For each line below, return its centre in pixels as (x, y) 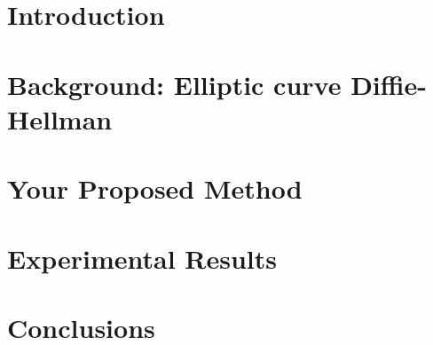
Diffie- (389, 84)
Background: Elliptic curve (174, 84)
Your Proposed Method (155, 188)
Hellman (60, 118)
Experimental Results (142, 258)
